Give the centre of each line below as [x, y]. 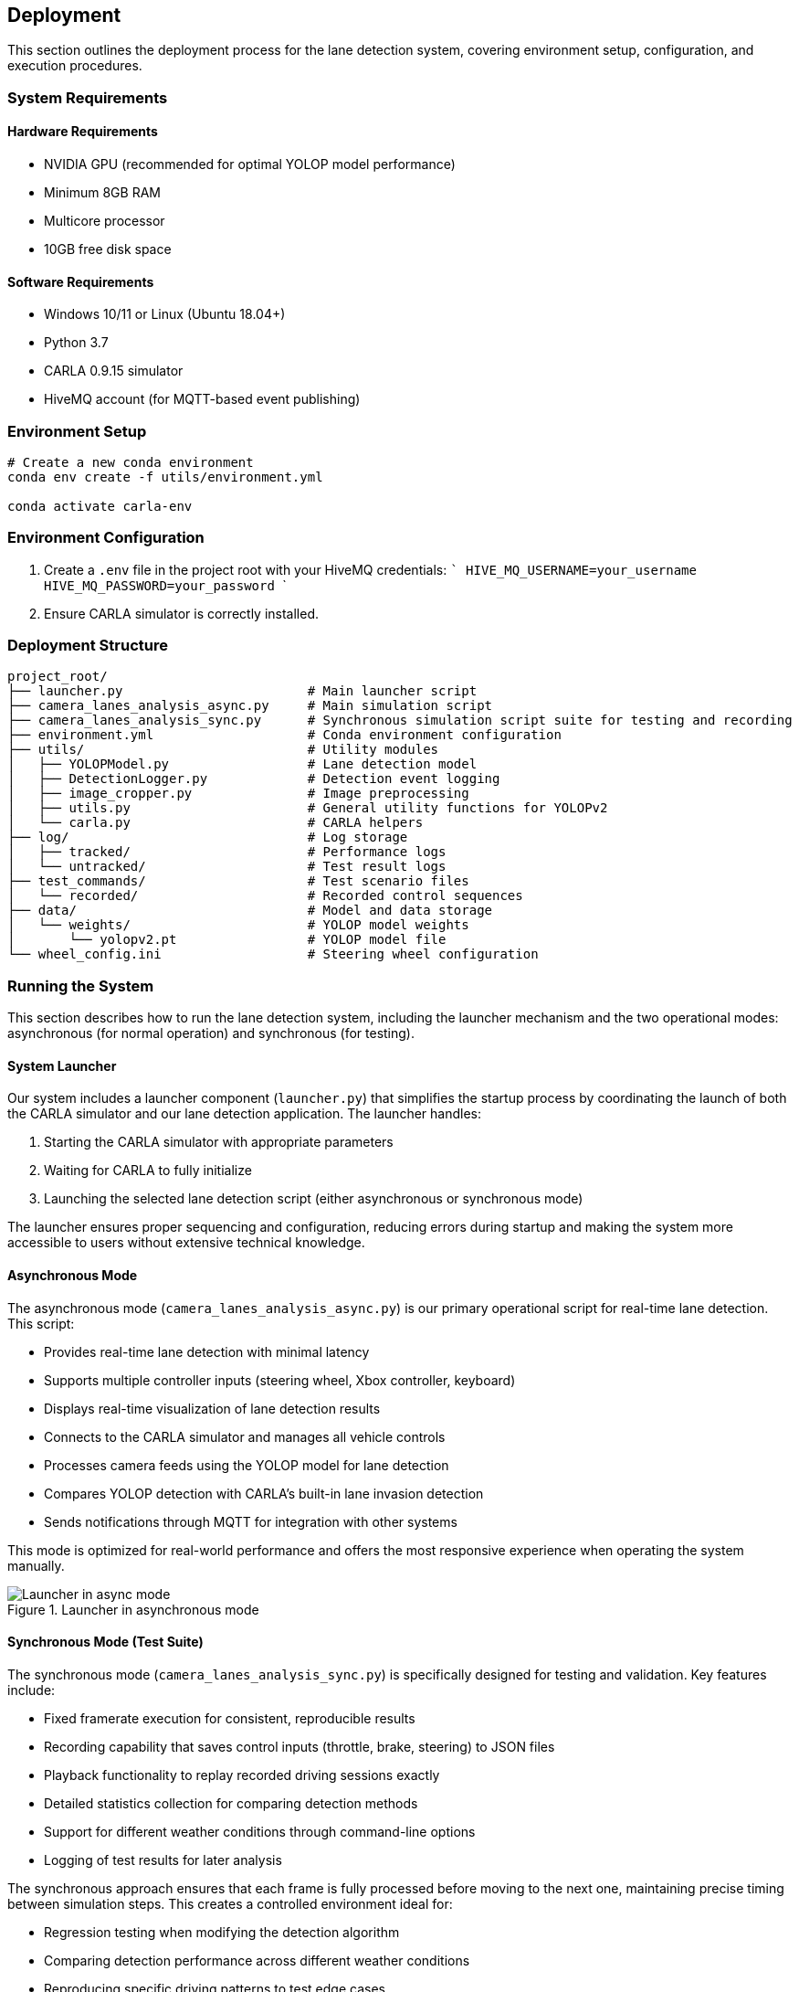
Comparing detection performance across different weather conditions [257, 1960]
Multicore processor [105, 221]
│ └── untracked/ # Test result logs [227, 867]
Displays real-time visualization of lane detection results [212, 1408]
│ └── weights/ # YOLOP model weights [238, 925]
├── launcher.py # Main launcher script [242, 691]
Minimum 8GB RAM [102, 193]
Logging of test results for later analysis [163, 1860]
